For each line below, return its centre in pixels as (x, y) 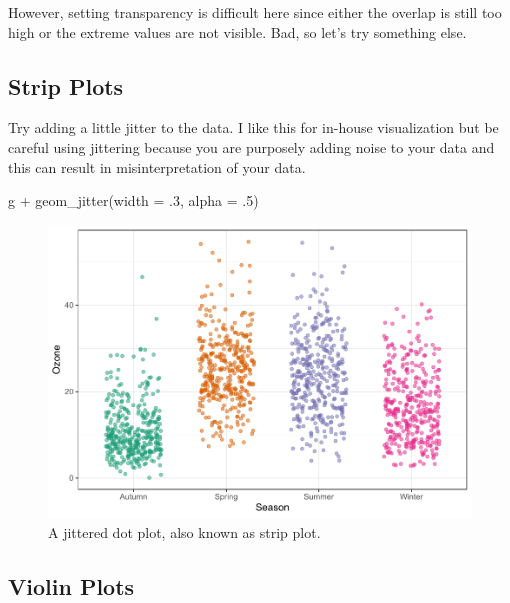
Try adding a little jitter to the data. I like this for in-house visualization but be (253, 127)
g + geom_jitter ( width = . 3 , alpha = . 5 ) (133, 200)
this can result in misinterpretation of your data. (157, 166)
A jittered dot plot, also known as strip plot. (184, 531)
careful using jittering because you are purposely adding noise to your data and (251, 146)
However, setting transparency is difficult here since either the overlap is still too (255, 12)
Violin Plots (71, 585)
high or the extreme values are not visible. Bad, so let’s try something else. (237, 31)
